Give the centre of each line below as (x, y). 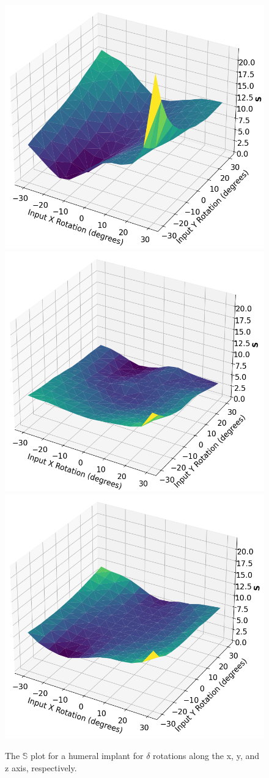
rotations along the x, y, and (206, 756)
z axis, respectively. (41, 767)
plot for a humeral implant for (87, 756)
